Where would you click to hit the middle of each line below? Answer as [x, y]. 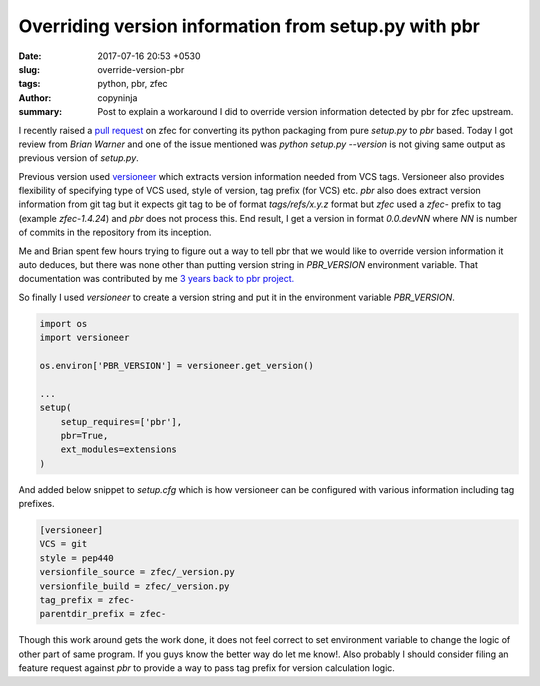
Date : [30, 56]
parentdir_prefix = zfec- [103, 614]
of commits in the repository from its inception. [115, 232]
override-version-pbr [141, 69]
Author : [35, 97]
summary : [40, 112]
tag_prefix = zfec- [87, 600]
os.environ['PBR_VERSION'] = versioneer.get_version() [176, 365]
